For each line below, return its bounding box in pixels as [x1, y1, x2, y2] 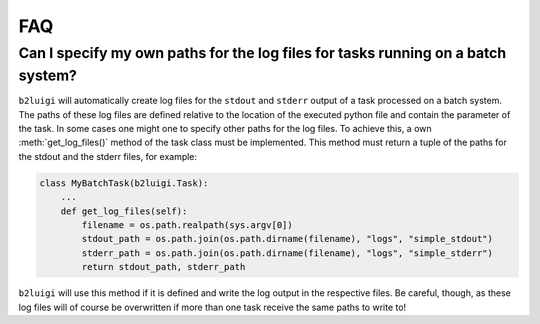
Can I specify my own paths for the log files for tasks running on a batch [18, 44, 507, 62]
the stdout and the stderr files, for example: [18, 150, 198, 162]
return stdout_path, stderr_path [81, 261, 246, 273]
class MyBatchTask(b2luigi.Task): [39, 177, 209, 189]
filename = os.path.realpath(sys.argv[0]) [81, 219, 294, 230]
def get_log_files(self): [60, 205, 188, 217]
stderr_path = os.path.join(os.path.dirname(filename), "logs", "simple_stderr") [81, 247, 494, 259]
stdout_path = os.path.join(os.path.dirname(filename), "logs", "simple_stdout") [81, 233, 494, 245]
